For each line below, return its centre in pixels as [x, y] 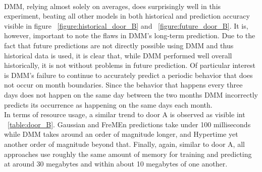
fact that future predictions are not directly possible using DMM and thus [119, 45]
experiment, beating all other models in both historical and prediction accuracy [127, 16]
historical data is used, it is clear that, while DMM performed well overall [118, 55]
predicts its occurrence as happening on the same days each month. [108, 104]
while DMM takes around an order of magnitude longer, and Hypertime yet [121, 134]
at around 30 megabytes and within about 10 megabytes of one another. [116, 164]
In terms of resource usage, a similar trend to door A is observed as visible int [125, 114]
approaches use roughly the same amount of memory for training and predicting [128, 154]
